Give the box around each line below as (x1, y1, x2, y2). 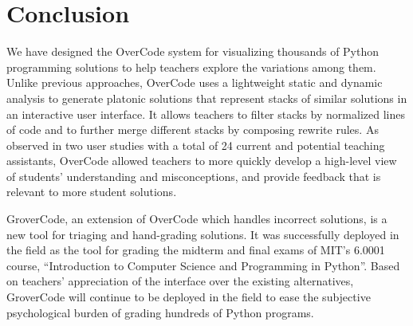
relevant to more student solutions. (6, 183, 177, 200)
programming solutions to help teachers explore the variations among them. (6, 58, 376, 75)
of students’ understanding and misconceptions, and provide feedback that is (6, 167, 381, 184)
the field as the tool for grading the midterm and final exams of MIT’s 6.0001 (6, 242, 385, 258)
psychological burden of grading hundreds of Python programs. (6, 304, 314, 320)
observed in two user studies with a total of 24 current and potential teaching (6, 136, 385, 153)
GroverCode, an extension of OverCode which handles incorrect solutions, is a (6, 210, 387, 227)
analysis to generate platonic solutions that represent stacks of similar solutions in (6, 89, 407, 106)
